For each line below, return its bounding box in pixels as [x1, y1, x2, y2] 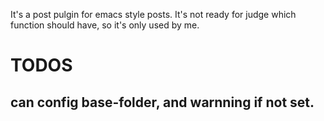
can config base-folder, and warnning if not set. [10, 94, 315, 111]
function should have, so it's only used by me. [10, 19, 200, 31]
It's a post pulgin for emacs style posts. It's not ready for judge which [10, 9, 297, 20]
